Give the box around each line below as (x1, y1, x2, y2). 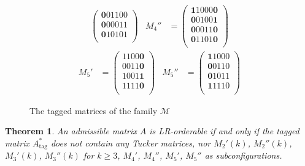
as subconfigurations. (204, 149, 282, 162)
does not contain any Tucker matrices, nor (50, 136, 211, 149)
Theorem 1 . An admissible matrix (5, 125, 137, 137)
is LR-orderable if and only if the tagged (149, 125, 299, 137)
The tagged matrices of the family (29, 104, 158, 117)
